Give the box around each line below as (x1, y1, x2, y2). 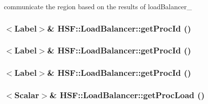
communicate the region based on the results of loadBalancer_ (4, 1, 192, 11)
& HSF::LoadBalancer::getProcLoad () (49, 89, 205, 101)
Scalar (14, 89, 39, 101)
